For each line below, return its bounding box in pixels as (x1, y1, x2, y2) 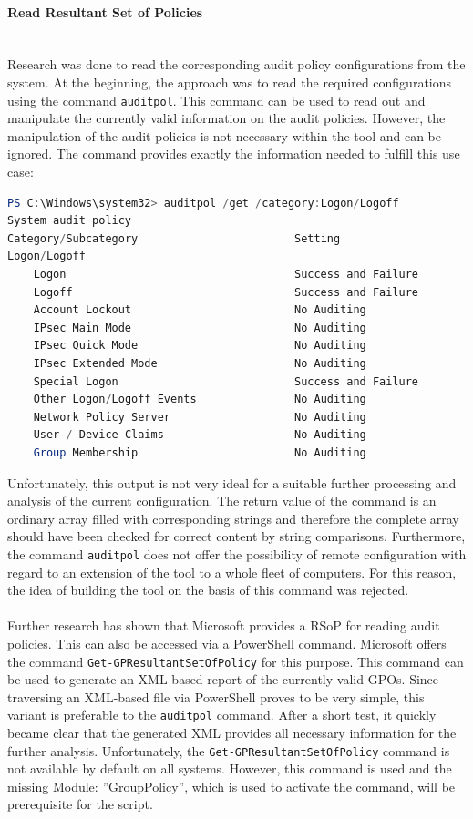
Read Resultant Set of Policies (7, 2, 203, 21)
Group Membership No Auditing (33, 445, 366, 459)
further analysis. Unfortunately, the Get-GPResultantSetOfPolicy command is (7, 741, 450, 760)
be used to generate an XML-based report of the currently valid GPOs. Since (7, 670, 439, 689)
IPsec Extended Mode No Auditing (33, 356, 366, 370)
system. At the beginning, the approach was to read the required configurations (7, 72, 452, 91)
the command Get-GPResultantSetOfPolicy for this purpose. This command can (7, 651, 464, 671)
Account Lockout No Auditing (33, 303, 366, 317)
